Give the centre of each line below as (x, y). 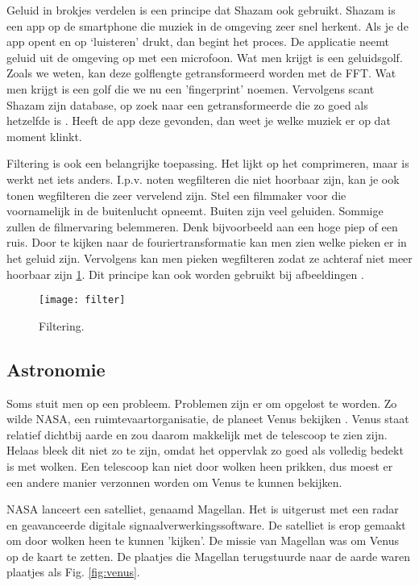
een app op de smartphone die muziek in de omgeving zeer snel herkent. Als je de (207, 25)
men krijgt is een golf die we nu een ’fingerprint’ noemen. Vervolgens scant (191, 88)
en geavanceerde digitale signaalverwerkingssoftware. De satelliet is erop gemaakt (206, 524)
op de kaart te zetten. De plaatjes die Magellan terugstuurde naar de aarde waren (209, 556)
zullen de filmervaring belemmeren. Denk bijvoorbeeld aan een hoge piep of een (202, 226)
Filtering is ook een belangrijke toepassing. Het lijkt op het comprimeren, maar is (208, 163)
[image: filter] (82, 300)
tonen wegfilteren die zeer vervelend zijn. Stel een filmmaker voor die (176, 195)
